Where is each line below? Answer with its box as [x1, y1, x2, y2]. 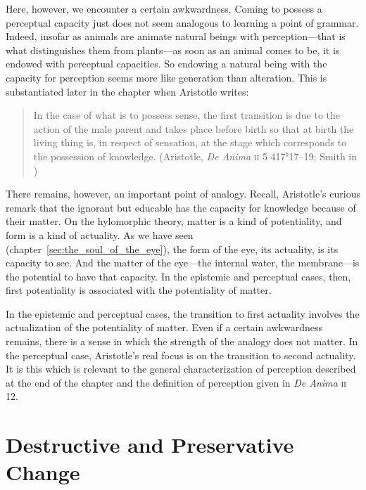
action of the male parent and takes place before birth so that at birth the [33, 121, 354, 136]
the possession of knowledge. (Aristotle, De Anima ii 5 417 [33, 148, 286, 163]
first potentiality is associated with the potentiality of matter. [6, 283, 272, 297]
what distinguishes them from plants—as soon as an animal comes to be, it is [6, 42, 340, 57]
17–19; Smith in [289, 148, 358, 163]
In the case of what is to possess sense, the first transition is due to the [33, 108, 341, 122]
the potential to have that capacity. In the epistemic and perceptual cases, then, [6, 269, 351, 283]
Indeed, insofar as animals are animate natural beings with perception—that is [6, 29, 346, 44]
